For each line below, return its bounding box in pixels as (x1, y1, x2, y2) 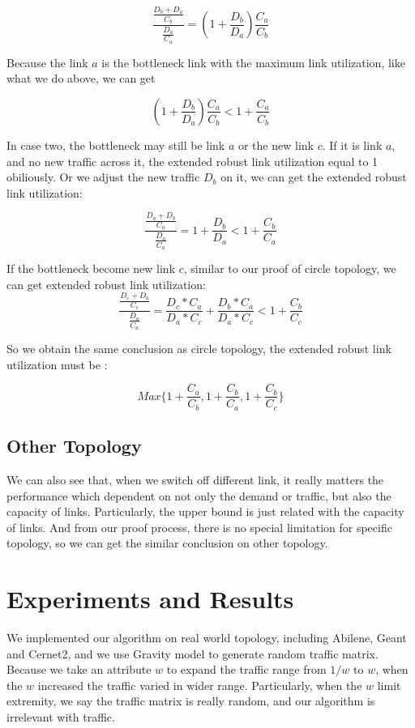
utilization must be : (6, 355, 108, 373)
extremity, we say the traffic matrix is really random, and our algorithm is (6, 692, 375, 709)
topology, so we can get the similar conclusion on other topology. (6, 534, 328, 551)
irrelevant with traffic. (6, 709, 115, 726)
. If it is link (322, 136, 383, 153)
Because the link (6, 53, 88, 70)
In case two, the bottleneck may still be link (6, 136, 225, 153)
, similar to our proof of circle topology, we (183, 260, 396, 277)
